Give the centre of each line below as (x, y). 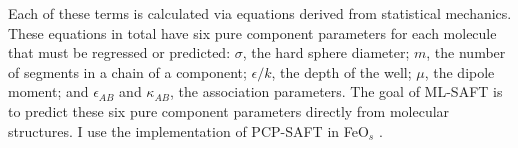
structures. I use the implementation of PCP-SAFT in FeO (188, 130)
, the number (466, 52)
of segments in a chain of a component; (127, 71)
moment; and (48, 91)
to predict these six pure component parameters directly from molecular (229, 110)
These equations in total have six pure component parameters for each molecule (252, 32)
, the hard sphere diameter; (326, 52)
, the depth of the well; (341, 71)
